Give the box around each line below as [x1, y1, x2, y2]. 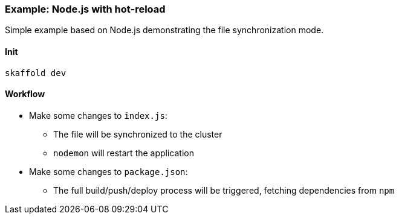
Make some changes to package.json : [29, 166, 188, 177]
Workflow [5, 89, 45, 100]
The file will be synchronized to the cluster [53, 129, 222, 139]
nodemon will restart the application [53, 147, 195, 158]
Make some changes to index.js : [29, 110, 167, 121]
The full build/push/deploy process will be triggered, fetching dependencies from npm [53, 185, 395, 195]
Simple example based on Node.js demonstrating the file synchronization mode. [5, 25, 324, 36]
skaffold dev [5, 68, 66, 78]
